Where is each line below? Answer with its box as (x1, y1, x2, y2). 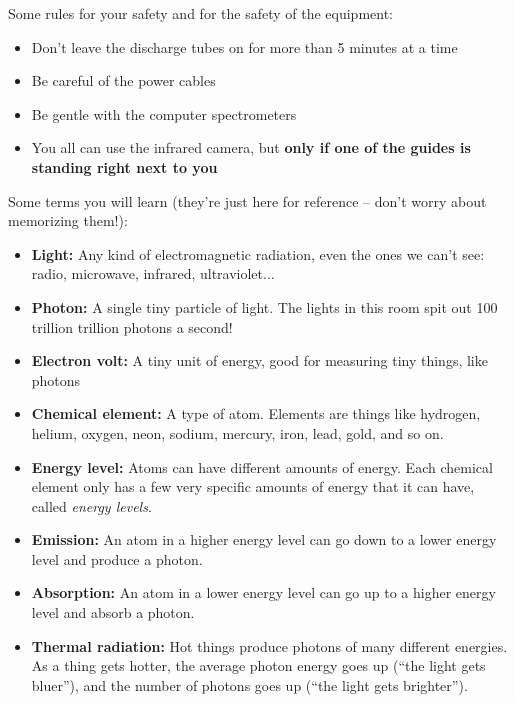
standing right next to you (31, 156, 218, 177)
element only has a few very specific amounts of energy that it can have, (31, 476, 475, 497)
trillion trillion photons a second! (31, 316, 233, 337)
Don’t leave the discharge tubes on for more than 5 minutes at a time (31, 36, 458, 57)
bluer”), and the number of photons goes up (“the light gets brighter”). (31, 674, 468, 695)
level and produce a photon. (31, 548, 203, 569)
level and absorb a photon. (31, 602, 195, 623)
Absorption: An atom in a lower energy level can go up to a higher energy (31, 582, 496, 603)
